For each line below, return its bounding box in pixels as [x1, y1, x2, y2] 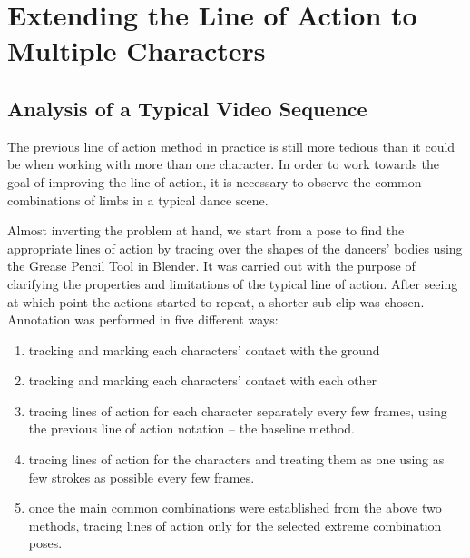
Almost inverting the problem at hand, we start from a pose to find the [7, 221, 405, 240]
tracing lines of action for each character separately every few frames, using [28, 401, 447, 420]
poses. [28, 533, 63, 553]
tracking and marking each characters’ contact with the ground [28, 340, 380, 359]
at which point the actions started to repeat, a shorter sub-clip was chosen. [7, 292, 425, 311]
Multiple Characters [7, 32, 266, 69]
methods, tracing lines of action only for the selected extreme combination [28, 515, 442, 534]
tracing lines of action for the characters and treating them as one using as [28, 450, 445, 469]
